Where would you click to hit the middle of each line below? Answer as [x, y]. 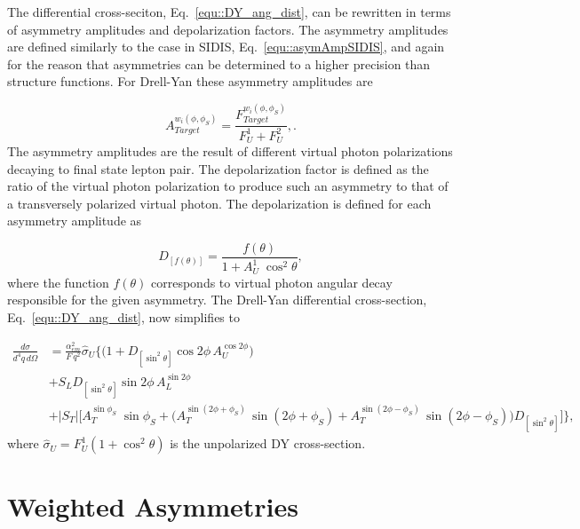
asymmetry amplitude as [75, 221]
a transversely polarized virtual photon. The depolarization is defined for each [219, 203]
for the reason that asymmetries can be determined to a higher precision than [219, 63]
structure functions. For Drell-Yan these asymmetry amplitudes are [190, 81]
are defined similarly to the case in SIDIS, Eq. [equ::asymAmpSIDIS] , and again [226, 47]
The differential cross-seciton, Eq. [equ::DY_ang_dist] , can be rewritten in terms [229, 12]
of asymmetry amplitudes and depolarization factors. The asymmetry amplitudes [228, 29]
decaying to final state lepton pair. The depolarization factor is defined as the [218, 168]
